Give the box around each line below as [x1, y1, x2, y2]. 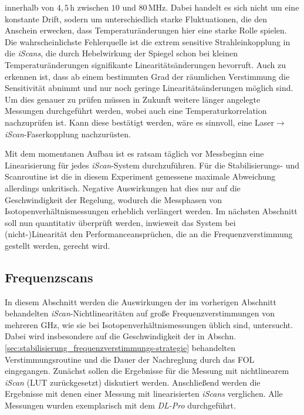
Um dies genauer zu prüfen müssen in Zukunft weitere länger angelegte [5, 93, 261, 105]
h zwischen [70, 1, 109, 13]
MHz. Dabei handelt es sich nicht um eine [148, 1, 299, 13]
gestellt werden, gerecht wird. [5, 239, 110, 251]
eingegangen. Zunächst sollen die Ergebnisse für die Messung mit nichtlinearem [5, 365, 289, 377]
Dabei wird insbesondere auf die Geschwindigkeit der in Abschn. [5, 330, 237, 342]
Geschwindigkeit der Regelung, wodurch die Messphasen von [5, 193, 222, 205]
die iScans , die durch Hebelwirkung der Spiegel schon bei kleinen [5, 47, 238, 59]
